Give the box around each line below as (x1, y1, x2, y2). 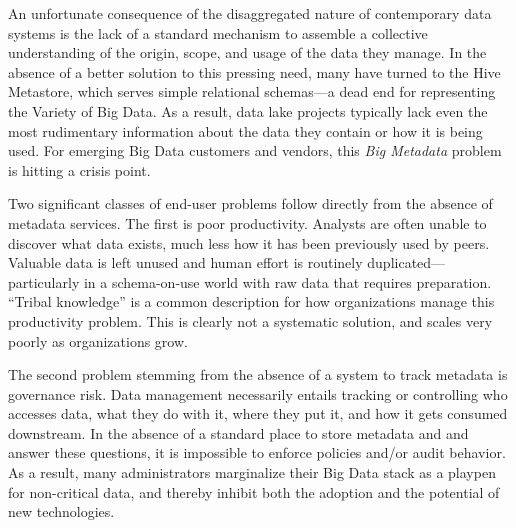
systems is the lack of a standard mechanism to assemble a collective (8, 22, 428, 43)
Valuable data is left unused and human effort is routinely (8, 252, 363, 273)
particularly (8, 271, 80, 292)
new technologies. (8, 501, 115, 522)
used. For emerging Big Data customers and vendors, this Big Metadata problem (8, 140, 502, 161)
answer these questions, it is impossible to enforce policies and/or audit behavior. (8, 442, 506, 463)
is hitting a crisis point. (8, 159, 151, 180)
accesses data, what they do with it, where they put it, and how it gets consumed (8, 403, 508, 424)
